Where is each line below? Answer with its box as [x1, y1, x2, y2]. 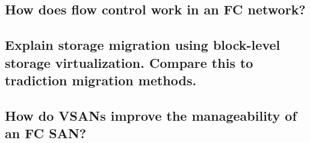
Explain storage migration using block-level [5, 35, 281, 54]
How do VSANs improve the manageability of [5, 106, 297, 124]
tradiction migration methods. [5, 70, 197, 89]
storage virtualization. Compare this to [5, 53, 253, 71]
